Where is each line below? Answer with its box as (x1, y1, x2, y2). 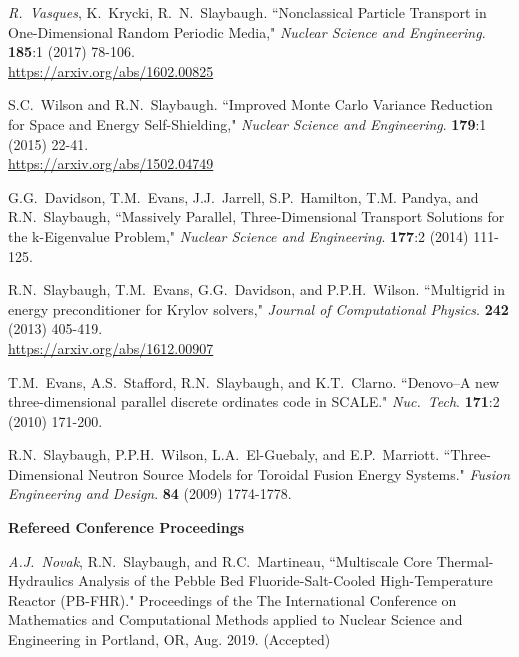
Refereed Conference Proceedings (8, 517, 245, 538)
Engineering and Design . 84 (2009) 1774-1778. (8, 483, 292, 504)
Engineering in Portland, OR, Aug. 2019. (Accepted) (8, 629, 331, 650)
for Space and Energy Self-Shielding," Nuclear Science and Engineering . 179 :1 (8, 113, 487, 134)
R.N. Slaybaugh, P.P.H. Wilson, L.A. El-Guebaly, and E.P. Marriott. (8, 444, 440, 465)
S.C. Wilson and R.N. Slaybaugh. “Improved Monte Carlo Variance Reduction (8, 94, 493, 115)
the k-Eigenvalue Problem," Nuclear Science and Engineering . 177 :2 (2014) (8, 225, 469, 246)
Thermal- (436, 550, 494, 571)
